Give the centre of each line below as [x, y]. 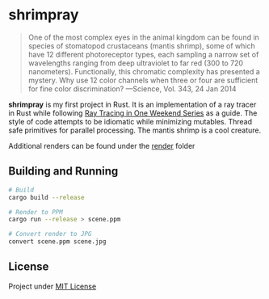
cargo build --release [46, 197]
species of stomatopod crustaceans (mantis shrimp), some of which [142, 45]
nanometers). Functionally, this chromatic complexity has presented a [144, 71]
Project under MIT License [53, 286]
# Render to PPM [36, 212]
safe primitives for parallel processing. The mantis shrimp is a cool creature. [134, 130]
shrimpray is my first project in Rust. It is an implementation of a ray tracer [132, 104]
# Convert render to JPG [50, 234]
